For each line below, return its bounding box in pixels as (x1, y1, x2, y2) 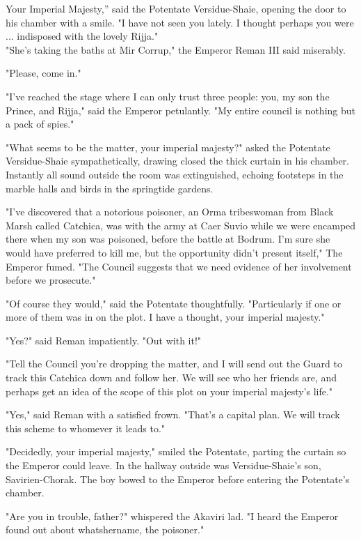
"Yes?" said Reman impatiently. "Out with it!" (6, 333, 202, 347)
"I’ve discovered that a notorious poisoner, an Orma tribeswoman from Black (6, 204, 334, 219)
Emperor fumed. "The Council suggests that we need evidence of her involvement (6, 259, 352, 273)
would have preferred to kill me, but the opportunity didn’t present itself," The (6, 245, 343, 259)
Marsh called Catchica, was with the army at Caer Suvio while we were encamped (6, 218, 356, 232)
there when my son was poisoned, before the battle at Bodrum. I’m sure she (6, 231, 330, 246)
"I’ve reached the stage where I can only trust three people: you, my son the (6, 89, 330, 103)
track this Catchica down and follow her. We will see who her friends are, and (6, 370, 337, 385)
